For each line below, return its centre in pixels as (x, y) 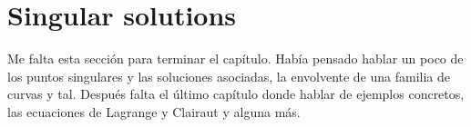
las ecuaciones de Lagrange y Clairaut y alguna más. (154, 111)
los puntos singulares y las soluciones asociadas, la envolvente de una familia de (229, 76)
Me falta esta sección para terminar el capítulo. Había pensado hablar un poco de (235, 59)
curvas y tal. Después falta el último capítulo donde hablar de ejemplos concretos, (236, 94)
